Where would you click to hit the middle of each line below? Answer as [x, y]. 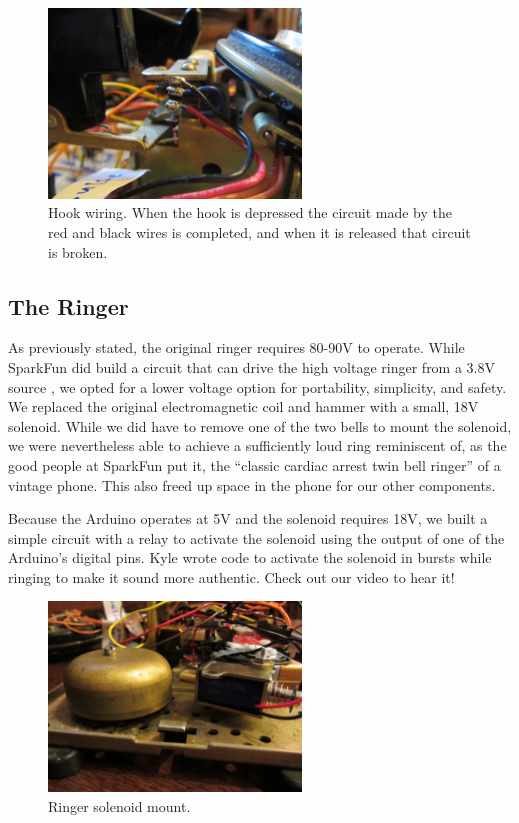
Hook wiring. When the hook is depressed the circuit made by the [250, 212]
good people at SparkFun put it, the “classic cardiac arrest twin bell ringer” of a [254, 464]
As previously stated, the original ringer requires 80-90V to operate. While [236, 347]
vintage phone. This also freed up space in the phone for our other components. [252, 484]
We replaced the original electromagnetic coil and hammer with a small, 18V [243, 406]
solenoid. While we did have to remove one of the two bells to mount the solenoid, [260, 425]
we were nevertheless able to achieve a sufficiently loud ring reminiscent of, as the [257, 445]
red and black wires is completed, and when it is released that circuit [259, 231]
